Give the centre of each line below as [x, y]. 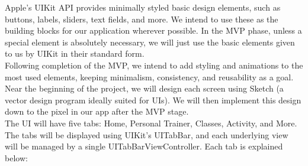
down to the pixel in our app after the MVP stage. [97, 111]
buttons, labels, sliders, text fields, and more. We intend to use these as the [142, 19]
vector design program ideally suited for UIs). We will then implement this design [153, 100]
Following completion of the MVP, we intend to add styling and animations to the [154, 65]
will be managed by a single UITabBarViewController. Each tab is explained [144, 146]
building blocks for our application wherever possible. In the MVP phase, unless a [153, 30]
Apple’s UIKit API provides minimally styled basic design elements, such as [143, 7]
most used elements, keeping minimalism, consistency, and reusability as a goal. [149, 77]
